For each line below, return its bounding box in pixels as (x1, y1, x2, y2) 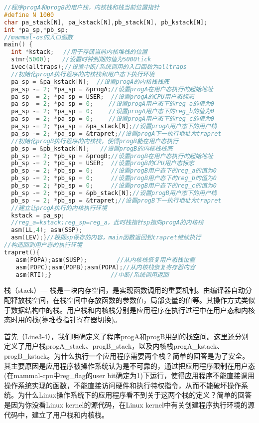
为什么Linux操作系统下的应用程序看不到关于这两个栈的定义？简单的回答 (17, 390, 252, 400)
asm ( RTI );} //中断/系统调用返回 (15, 271, 169, 278)
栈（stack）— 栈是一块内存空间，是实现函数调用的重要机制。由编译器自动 (4, 285, 245, 295)
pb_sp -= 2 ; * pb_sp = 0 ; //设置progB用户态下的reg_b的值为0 (11, 175, 217, 182)
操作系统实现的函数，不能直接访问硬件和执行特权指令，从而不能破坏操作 (4, 380, 241, 390)
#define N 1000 (4, 11, 54, 18)
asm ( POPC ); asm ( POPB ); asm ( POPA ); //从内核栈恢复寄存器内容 (15, 263, 195, 271)
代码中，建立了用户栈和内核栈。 (4, 409, 109, 420)
